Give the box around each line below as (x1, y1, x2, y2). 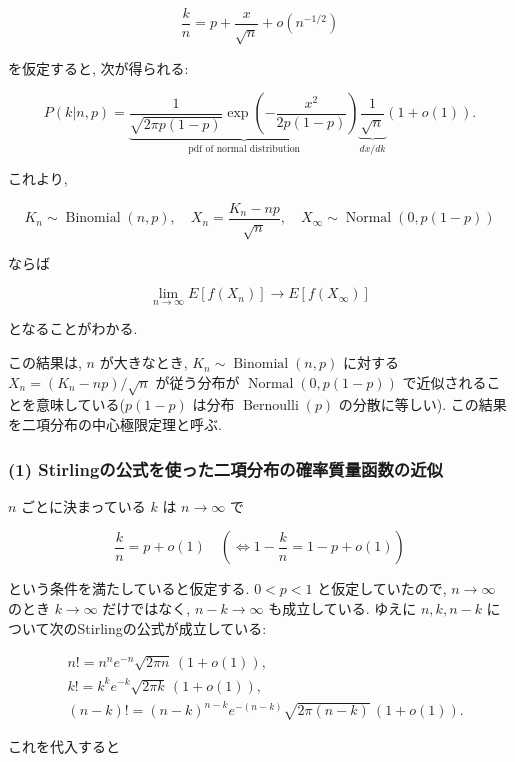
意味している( (35, 394, 126, 415)
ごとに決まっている (21, 495, 146, 516)
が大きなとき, (99, 352, 188, 373)
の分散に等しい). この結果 (338, 394, 507, 415)
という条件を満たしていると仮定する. (8, 578, 250, 599)
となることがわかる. (8, 318, 138, 339)
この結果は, (8, 352, 82, 373)
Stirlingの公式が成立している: (77, 617, 267, 638)
